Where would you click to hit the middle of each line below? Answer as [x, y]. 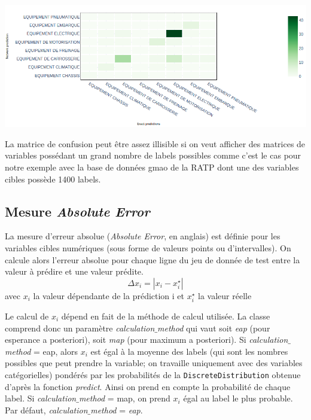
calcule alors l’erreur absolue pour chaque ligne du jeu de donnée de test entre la [153, 259]
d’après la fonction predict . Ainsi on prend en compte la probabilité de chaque [148, 386]
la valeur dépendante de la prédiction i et [109, 295]
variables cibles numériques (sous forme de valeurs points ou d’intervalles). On [148, 248]
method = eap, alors [41, 351]
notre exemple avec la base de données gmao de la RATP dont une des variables [152, 167]
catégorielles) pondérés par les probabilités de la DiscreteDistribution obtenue [153, 374]
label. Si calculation [41, 398]
